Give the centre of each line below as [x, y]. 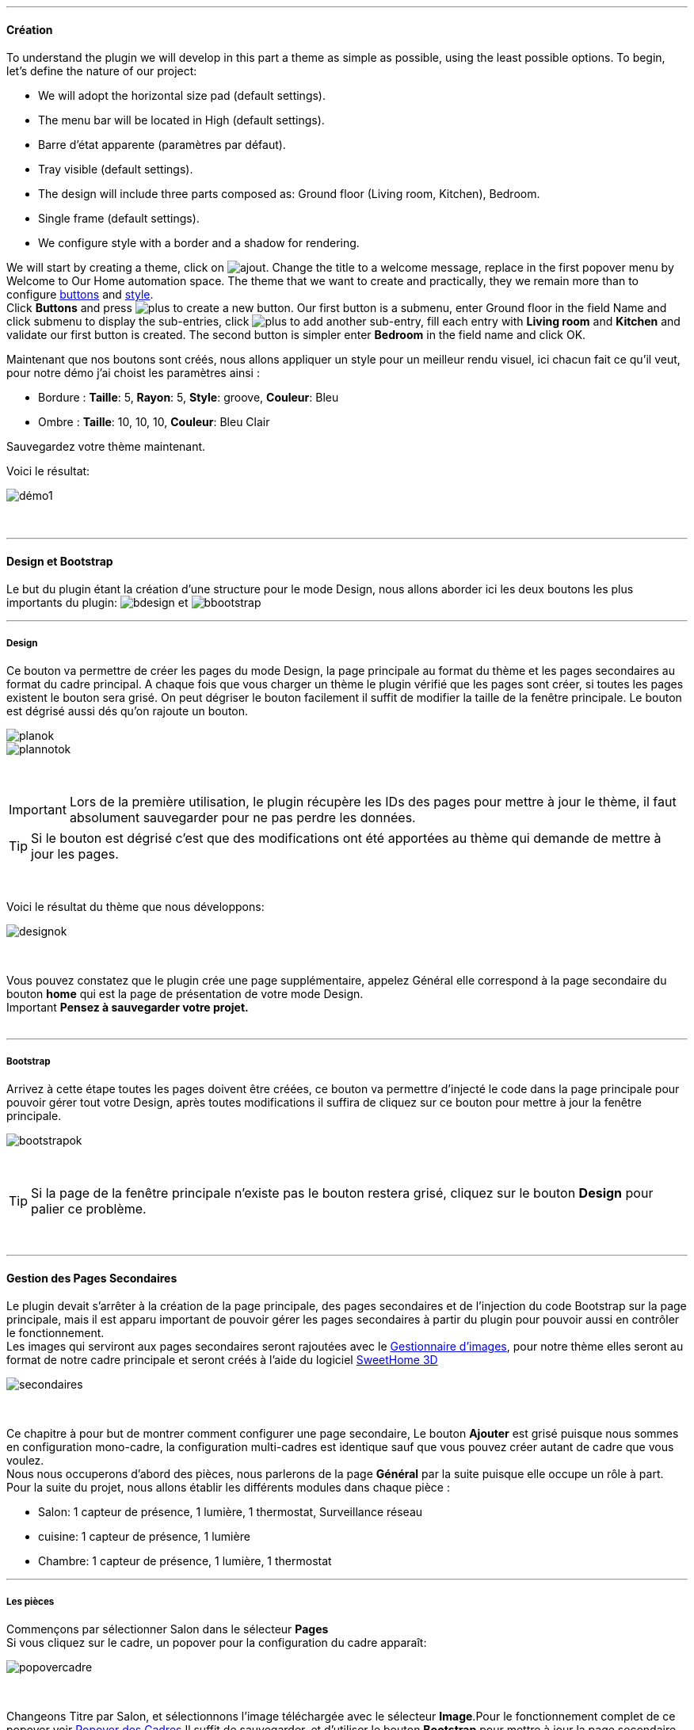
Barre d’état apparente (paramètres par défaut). [162, 145]
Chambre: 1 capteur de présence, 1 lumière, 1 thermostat [185, 1561]
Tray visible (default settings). [116, 170]
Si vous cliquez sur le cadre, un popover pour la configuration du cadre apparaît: [217, 1642]
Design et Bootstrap [60, 561]
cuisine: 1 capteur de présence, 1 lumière [144, 1537]
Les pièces [31, 1601]
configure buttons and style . [80, 295]
